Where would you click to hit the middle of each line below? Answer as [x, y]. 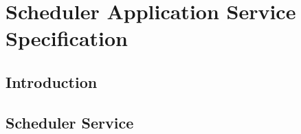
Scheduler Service [70, 122]
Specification [67, 38]
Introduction [52, 81]
